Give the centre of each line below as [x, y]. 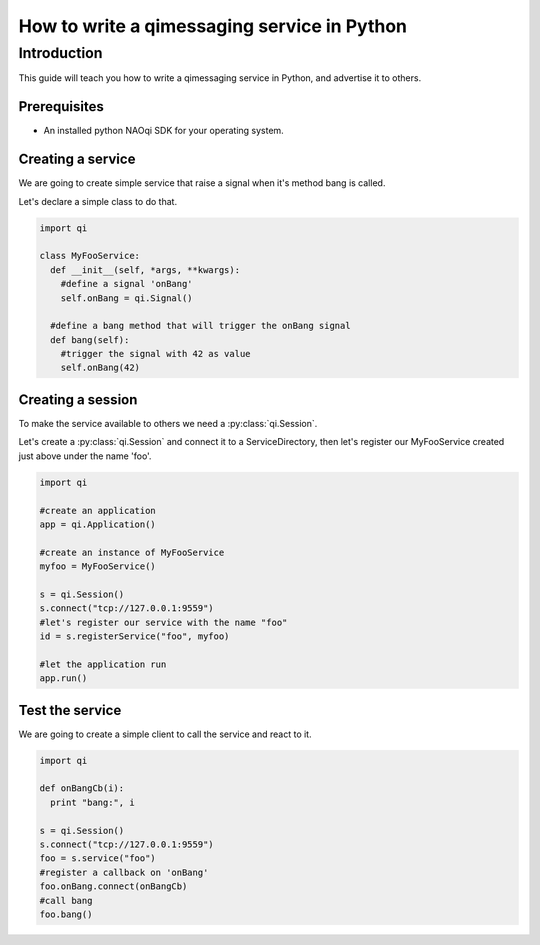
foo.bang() [66, 914]
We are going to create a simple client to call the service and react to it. [165, 734]
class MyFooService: [89, 256]
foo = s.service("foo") [98, 858]
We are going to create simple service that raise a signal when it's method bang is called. [202, 183]
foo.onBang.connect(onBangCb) [113, 886]
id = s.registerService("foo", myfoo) [134, 636]
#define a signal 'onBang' [127, 284]
